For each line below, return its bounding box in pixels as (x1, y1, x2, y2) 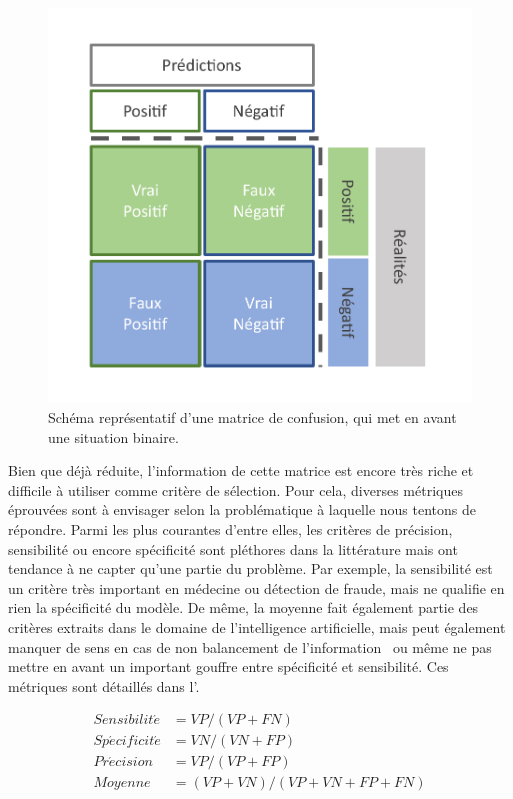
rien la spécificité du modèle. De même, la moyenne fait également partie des (8, 597, 479, 618)
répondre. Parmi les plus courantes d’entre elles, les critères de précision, (8, 518, 453, 539)
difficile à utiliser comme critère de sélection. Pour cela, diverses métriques (8, 479, 463, 500)
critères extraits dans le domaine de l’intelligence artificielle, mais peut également (8, 616, 506, 637)
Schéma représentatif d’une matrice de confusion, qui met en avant (48, 407, 457, 427)
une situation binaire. (48, 426, 179, 447)
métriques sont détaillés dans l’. (8, 675, 200, 696)
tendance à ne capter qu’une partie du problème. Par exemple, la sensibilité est (8, 558, 493, 579)
